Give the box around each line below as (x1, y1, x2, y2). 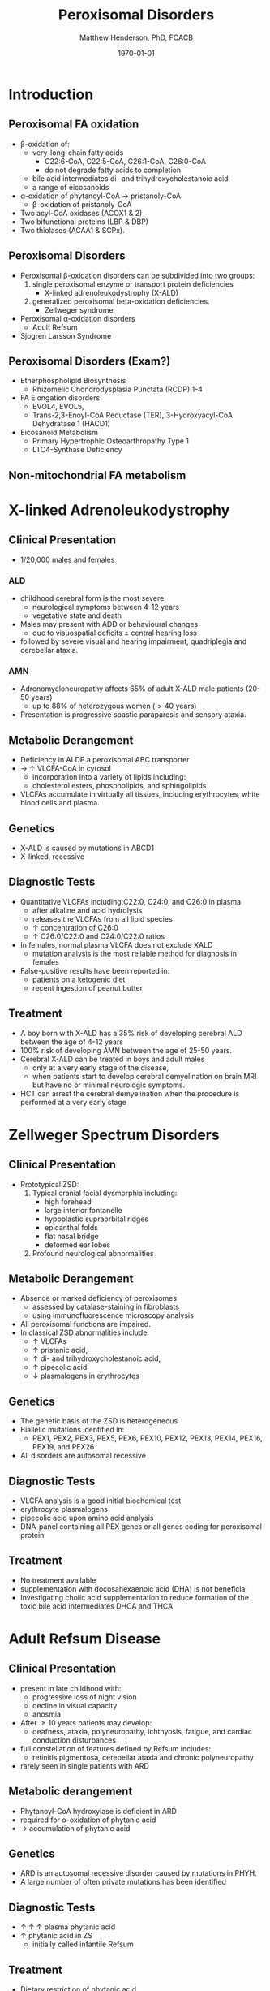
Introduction (8, 85, 94, 103)
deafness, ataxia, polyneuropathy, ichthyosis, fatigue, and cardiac (32, 1726, 253, 1736)
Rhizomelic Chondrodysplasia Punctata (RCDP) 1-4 (32, 384, 203, 395)
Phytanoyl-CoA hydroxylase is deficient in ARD (19, 1806, 177, 1816)
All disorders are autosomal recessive (19, 1451, 146, 1461)
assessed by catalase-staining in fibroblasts (32, 1302, 180, 1312)
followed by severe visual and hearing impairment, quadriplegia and (19, 637, 247, 646)
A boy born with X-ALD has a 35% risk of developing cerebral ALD (19, 1028, 242, 1038)
